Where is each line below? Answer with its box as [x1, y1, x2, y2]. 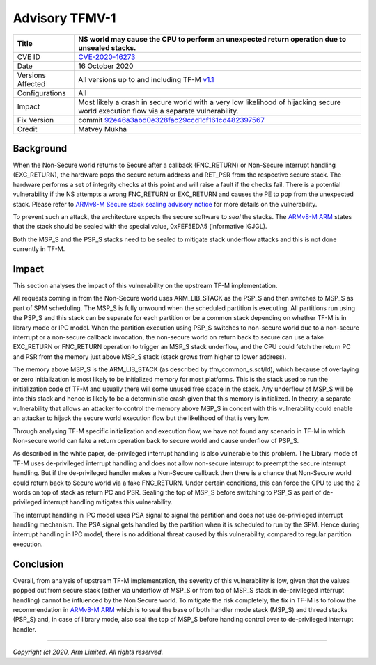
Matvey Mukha [77, 124, 127, 134]
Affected [17, 79, 46, 88]
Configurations [17, 88, 66, 97]
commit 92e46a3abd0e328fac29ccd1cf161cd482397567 [77, 115, 265, 125]
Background [13, 143, 68, 154]
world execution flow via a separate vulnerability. [77, 106, 239, 115]
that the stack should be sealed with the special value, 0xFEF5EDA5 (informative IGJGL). [13, 223, 267, 231]
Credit [17, 124, 38, 134]
